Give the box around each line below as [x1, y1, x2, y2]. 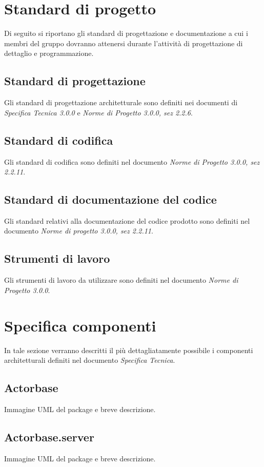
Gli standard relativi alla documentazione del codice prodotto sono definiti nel [4, 215, 250, 226]
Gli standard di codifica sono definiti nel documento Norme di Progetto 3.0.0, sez [4, 156, 260, 167]
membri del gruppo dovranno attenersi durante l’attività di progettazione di [4, 37, 243, 48]
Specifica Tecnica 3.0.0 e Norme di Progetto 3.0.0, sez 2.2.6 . [4, 107, 193, 118]
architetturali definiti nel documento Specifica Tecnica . [4, 355, 175, 365]
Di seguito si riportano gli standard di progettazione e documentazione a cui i [4, 28, 248, 38]
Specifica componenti [4, 315, 156, 336]
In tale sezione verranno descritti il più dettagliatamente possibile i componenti [4, 344, 253, 355]
